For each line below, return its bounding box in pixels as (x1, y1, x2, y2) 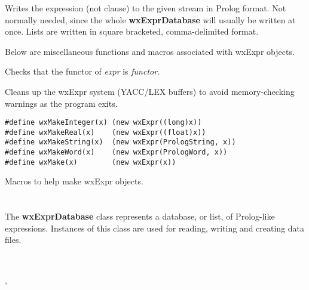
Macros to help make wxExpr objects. (5, 175, 143, 187)
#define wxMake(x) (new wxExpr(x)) (5, 158, 176, 166)
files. (5, 233, 22, 246)
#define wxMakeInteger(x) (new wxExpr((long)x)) (5, 118, 202, 127)
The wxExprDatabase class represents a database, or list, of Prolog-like (5, 210, 275, 223)
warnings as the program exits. (5, 97, 118, 109)
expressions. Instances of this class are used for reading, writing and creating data (5, 221, 305, 234)
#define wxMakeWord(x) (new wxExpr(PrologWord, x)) (5, 148, 228, 157)
